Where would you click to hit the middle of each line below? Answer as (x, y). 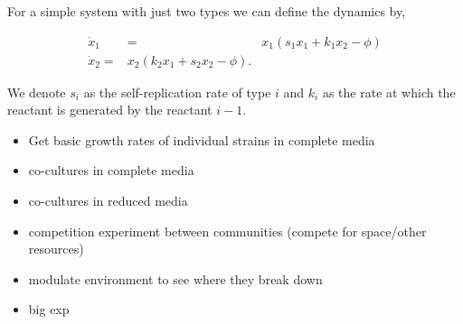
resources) (56, 249)
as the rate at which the (389, 92)
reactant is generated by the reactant (110, 110)
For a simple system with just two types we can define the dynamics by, (207, 11)
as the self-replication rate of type (177, 92)
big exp (49, 309)
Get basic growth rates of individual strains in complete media (202, 139)
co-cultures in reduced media (108, 201)
